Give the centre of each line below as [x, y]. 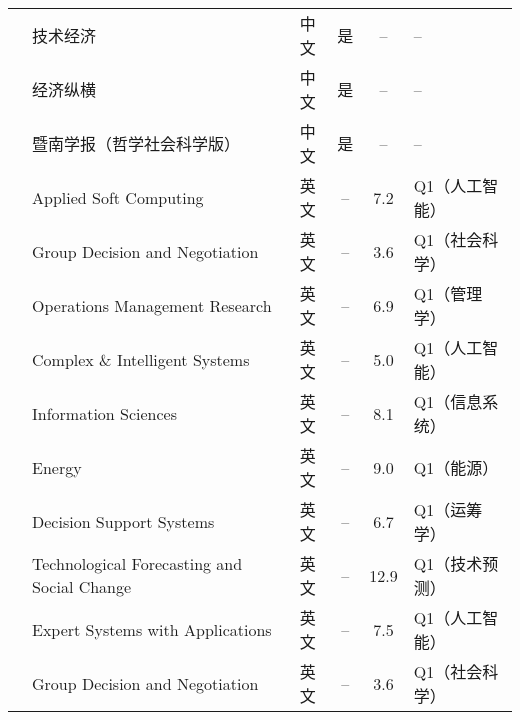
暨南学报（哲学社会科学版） [136, 143]
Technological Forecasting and [137, 563]
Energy [57, 467]
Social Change [82, 586]
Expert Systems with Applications [152, 629]
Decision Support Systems [123, 521]
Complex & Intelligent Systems [141, 359]
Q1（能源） [456, 467]
